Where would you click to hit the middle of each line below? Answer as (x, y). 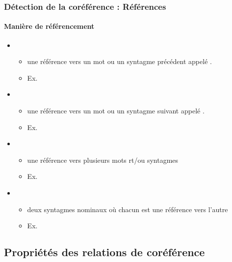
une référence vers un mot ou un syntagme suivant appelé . (116, 111)
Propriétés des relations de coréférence (104, 252)
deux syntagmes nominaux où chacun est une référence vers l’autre (128, 209)
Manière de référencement (49, 26)
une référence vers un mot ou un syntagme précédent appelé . (119, 61)
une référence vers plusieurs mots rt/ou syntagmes (103, 160)
